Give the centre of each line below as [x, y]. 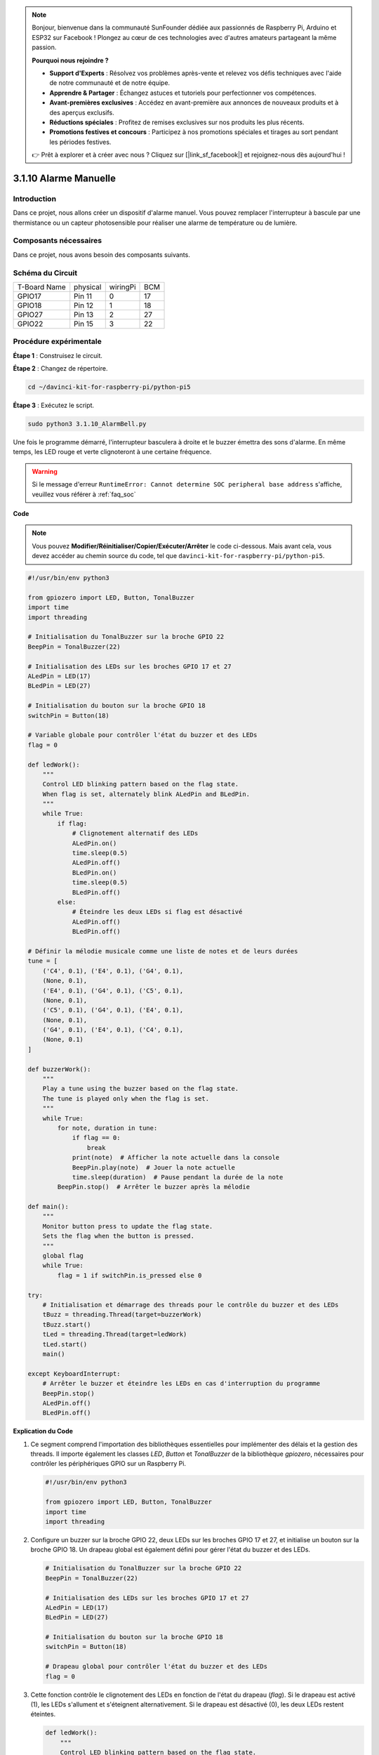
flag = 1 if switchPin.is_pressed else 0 [129, 1275]
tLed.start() [65, 1344]
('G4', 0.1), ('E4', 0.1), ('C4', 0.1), [113, 1030]
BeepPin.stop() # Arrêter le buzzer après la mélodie [154, 1187]
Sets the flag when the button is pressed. [118, 1236]
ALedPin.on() [94, 843]
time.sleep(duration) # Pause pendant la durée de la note [178, 1177]
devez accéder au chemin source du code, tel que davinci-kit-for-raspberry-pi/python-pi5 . [178, 556]
